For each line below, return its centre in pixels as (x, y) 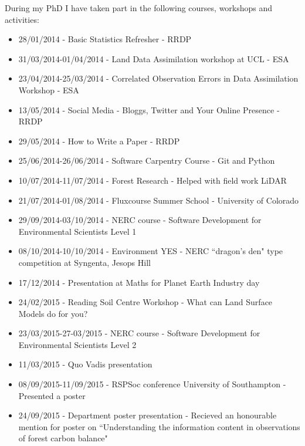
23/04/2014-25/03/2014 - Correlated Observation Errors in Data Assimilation (158, 78)
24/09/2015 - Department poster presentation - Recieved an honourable (148, 415)
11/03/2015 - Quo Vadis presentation (85, 364)
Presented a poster (52, 395)
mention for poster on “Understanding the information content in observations (159, 426)
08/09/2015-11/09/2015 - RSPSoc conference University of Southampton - (152, 384)
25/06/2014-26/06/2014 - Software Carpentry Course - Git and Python (147, 161)
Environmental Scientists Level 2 (77, 344)
